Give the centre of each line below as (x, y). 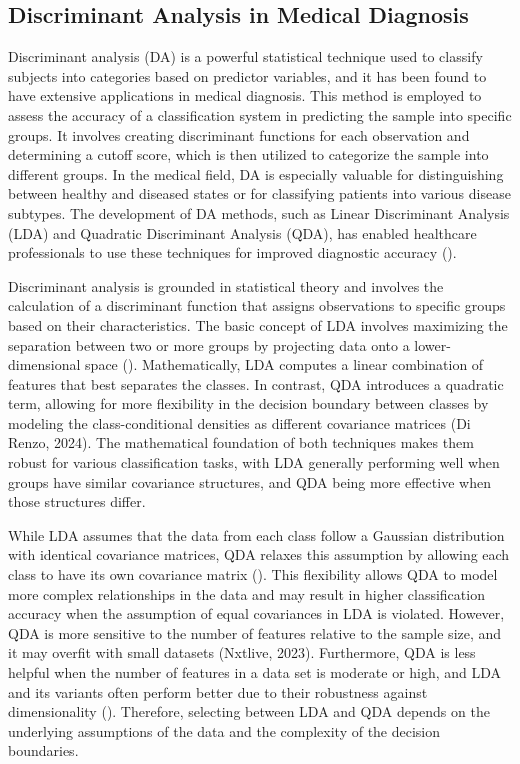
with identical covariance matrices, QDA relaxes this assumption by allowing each (259, 554)
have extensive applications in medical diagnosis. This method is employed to (245, 95)
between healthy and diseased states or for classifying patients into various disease (259, 193)
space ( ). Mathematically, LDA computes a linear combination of (284, 364)
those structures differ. (77, 501)
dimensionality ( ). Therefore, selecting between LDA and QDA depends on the (249, 711)
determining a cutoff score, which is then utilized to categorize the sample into (248, 154)
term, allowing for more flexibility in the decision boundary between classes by (248, 403)
